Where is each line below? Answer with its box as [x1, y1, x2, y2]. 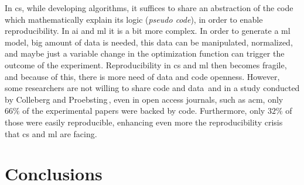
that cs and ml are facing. [5, 127, 97, 139]
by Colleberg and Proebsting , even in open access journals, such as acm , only [5, 93, 283, 105]
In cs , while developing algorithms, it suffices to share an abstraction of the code [5, 2, 293, 13]
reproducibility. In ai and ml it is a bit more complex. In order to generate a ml [5, 25, 291, 37]
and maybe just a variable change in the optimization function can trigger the [5, 47, 285, 60]
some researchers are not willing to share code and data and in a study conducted [5, 82, 300, 94]
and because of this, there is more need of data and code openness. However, [5, 70, 280, 82]
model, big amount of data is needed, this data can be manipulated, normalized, [5, 36, 293, 48]
